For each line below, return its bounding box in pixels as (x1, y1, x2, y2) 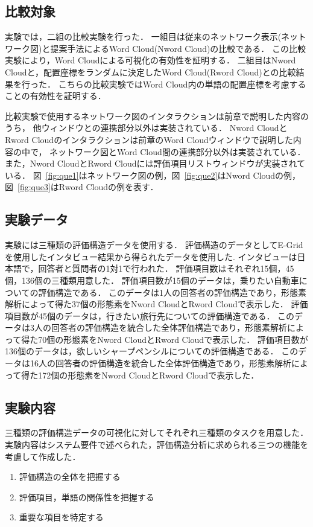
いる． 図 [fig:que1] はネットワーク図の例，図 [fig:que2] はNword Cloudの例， (5, 168, 301, 181)
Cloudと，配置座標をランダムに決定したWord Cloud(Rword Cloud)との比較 (5, 65, 296, 78)
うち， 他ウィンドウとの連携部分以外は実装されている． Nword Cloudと (5, 121, 288, 134)
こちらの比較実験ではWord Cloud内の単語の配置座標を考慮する (58, 77, 306, 90)
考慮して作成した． (5, 450, 81, 462)
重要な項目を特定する (19, 511, 104, 523)
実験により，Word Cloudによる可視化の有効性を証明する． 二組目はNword (5, 54, 296, 66)
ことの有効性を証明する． (5, 89, 106, 102)
